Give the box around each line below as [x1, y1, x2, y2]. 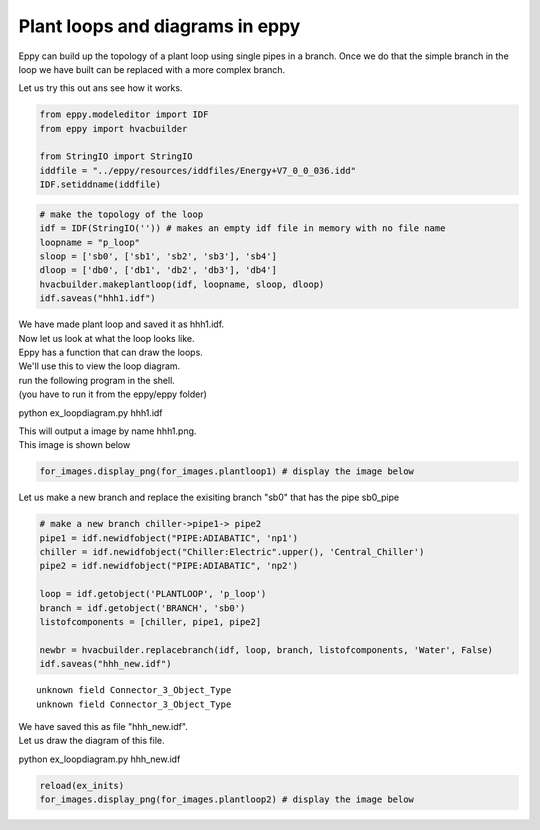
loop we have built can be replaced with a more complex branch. [18, 63, 286, 75]
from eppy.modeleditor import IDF [39, 109, 209, 120]
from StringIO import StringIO [39, 151, 194, 162]
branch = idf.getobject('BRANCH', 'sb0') [39, 602, 246, 614]
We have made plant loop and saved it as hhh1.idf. [18, 318, 225, 330]
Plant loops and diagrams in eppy [18, 15, 301, 37]
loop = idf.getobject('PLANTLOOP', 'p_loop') [39, 588, 267, 600]
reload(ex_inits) [39, 780, 125, 791]
